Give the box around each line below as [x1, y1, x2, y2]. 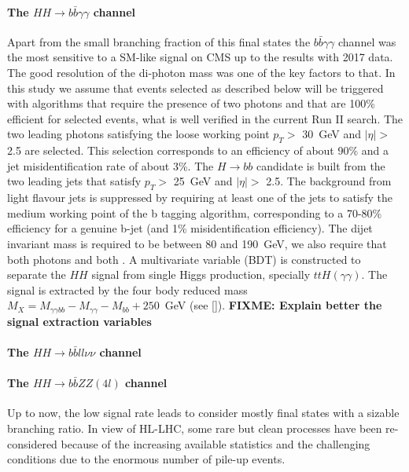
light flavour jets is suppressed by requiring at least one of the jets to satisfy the [7, 189, 393, 206]
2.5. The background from [266, 173, 392, 189]
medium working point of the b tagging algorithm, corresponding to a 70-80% [7, 204, 382, 221]
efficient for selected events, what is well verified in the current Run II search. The [7, 110, 403, 126]
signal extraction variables [7, 313, 152, 329]
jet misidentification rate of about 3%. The [7, 157, 214, 174]
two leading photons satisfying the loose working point [7, 126, 270, 142]
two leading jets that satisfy [7, 173, 142, 189]
